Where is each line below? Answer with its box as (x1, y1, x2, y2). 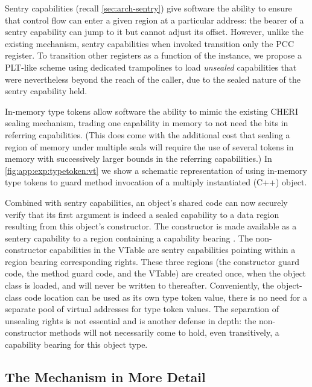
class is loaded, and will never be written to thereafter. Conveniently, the (5, 279, 275, 292)
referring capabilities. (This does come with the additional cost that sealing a (5, 128, 290, 141)
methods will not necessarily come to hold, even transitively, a (49, 326, 279, 339)
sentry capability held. (5, 85, 88, 97)
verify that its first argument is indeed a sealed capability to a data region (5, 208, 279, 220)
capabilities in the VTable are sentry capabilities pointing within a (49, 243, 296, 256)
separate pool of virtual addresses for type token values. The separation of (5, 302, 279, 315)
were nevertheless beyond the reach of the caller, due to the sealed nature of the (5, 72, 301, 85)
